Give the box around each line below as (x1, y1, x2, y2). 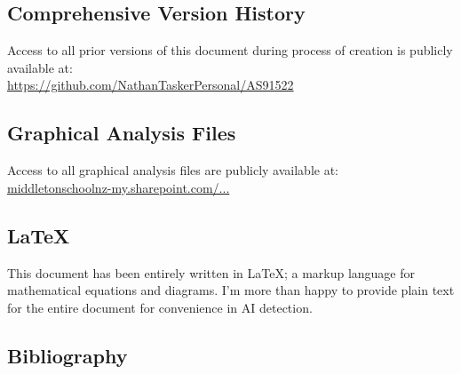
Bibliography (7, 341, 128, 369)
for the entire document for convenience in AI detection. (7, 298, 313, 316)
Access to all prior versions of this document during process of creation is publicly (7, 41, 453, 60)
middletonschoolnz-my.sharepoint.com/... (7, 178, 230, 196)
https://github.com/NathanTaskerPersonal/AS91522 (7, 76, 294, 94)
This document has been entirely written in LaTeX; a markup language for (7, 263, 416, 282)
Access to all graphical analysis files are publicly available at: (7, 161, 339, 179)
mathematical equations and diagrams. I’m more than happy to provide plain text (7, 281, 455, 299)
